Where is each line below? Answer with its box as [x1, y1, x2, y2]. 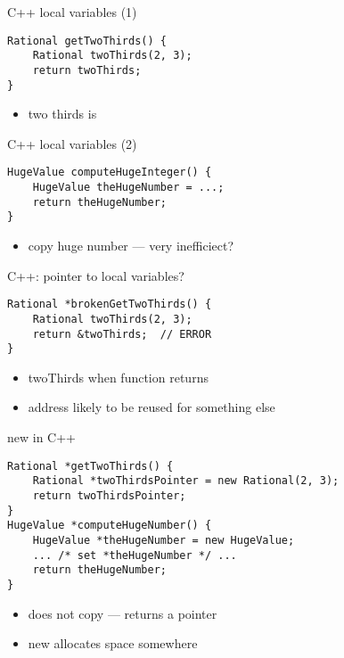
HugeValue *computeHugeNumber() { [7, 519, 212, 532]
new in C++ [7, 428, 76, 447]
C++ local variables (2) [7, 134, 137, 152]
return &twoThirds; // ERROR [32, 327, 212, 341]
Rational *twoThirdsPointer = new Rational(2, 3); [32, 474, 340, 488]
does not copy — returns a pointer [28, 604, 217, 622]
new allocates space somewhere [28, 634, 198, 653]
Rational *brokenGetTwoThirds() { [7, 298, 212, 311]
